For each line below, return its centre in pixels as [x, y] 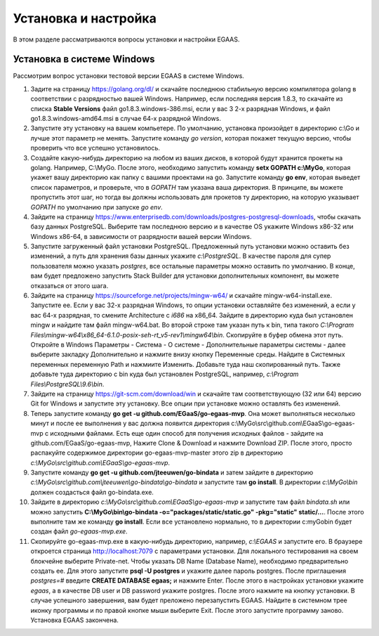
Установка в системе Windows [84, 59]
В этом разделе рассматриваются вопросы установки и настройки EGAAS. [126, 39]
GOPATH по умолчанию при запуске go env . [97, 207]
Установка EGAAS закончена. [75, 620]
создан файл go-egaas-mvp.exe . [79, 531]
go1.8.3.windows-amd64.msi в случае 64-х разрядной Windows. [126, 119]
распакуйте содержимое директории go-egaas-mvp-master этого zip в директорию [157, 453]
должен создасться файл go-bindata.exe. [92, 492]
